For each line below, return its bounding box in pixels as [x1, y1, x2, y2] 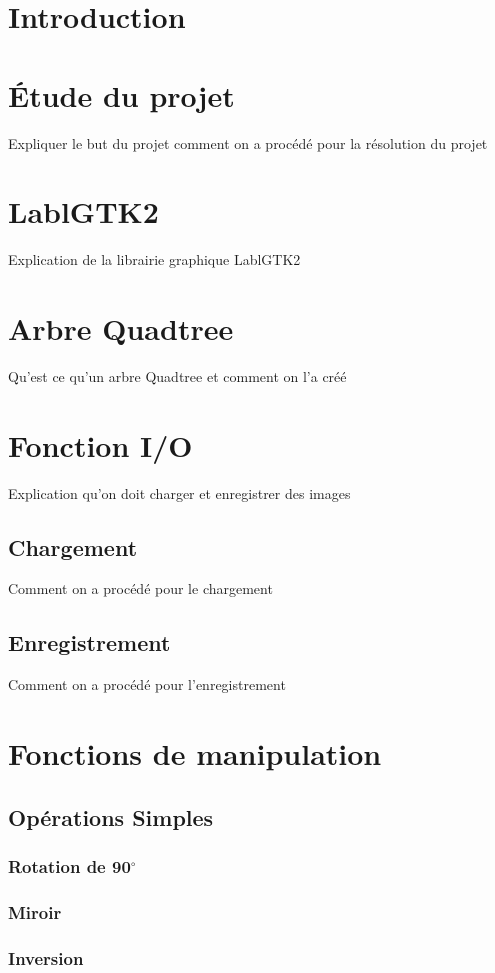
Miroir [8, 899, 62, 924]
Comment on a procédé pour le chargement [8, 578, 273, 599]
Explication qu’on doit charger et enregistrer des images [8, 482, 351, 503]
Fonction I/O [8, 424, 193, 465]
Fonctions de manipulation [8, 733, 382, 774]
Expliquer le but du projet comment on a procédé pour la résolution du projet [8, 132, 488, 153]
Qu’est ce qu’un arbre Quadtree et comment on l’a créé [8, 365, 347, 386]
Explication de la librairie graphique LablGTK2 [8, 249, 301, 270]
